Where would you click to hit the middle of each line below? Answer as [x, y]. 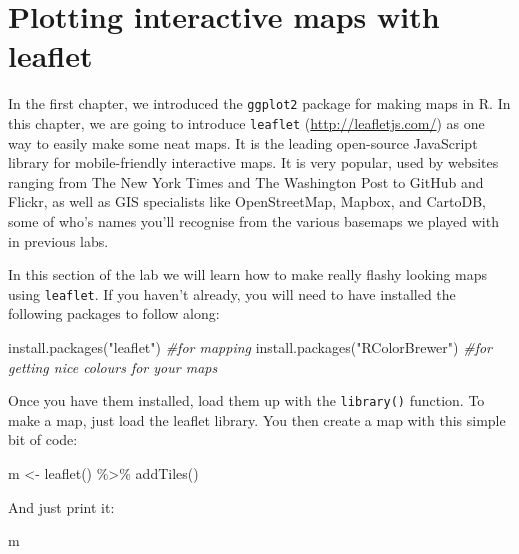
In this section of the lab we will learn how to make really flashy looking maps [248, 274]
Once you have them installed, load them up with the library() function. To [246, 400]
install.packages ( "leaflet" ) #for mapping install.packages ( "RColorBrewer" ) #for [250, 347]
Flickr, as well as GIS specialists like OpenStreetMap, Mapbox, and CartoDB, [247, 201]
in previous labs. [58, 240]
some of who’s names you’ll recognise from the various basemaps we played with [253, 221]
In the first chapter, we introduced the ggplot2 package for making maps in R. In [259, 103]
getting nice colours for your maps [113, 366]
